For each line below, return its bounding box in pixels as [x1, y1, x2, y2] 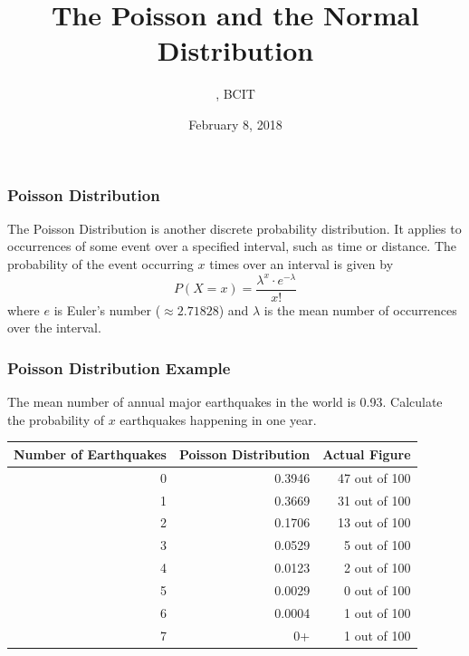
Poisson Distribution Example [7, 356, 231, 379]
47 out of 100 [338, 468, 411, 487]
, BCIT [215, 84, 255, 103]
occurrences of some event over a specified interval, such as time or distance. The [7, 236, 457, 256]
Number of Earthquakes [14, 444, 167, 463]
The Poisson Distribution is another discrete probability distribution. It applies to [7, 218, 462, 237]
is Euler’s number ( [53, 300, 161, 319]
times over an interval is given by [209, 254, 394, 273]
